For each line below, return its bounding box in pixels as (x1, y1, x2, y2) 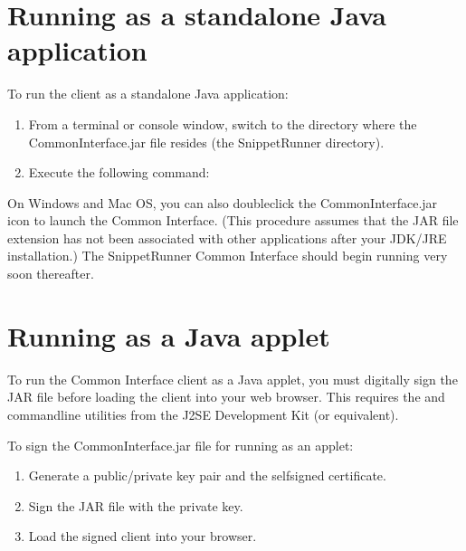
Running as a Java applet (7, 317, 330, 354)
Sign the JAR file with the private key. (28, 496, 243, 515)
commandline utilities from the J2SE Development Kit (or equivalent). (7, 404, 399, 423)
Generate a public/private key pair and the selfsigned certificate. (28, 466, 386, 485)
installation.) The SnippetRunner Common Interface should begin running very (7, 246, 448, 265)
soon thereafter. (7, 264, 94, 283)
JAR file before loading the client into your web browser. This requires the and (7, 387, 445, 406)
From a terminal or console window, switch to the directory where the (28, 114, 417, 133)
